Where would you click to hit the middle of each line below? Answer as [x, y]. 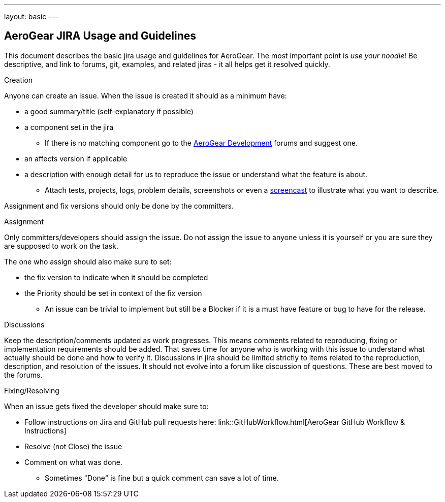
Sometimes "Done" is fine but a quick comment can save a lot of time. [162, 478]
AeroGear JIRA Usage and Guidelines [100, 36]
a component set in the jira [69, 127]
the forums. [23, 375]
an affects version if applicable [76, 158]
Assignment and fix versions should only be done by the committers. [119, 206]
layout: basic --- [31, 16]
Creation [19, 80]
